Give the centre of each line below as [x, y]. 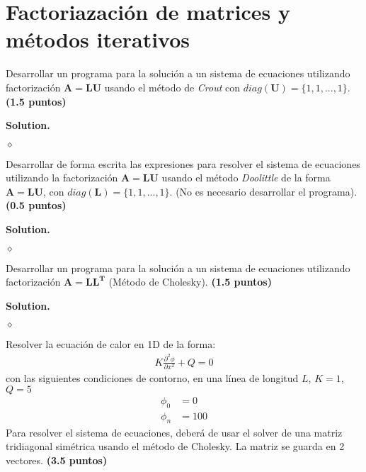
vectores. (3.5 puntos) [57, 460]
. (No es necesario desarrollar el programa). [263, 191]
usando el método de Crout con [172, 87]
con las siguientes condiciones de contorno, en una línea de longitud [152, 378]
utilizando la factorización [62, 178]
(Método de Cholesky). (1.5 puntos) [190, 282]
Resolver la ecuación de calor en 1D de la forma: [111, 344]
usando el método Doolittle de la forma [246, 178]
